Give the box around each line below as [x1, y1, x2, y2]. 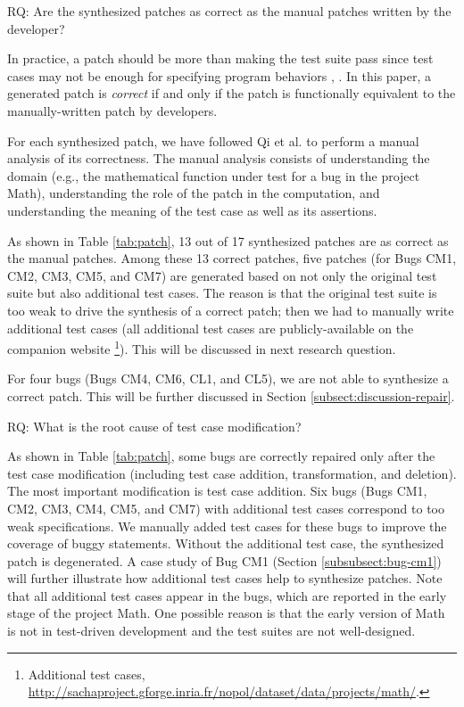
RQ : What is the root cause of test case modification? [7, 416, 302, 435]
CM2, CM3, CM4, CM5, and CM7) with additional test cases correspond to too [7, 498, 444, 517]
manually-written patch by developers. [7, 101, 218, 119]
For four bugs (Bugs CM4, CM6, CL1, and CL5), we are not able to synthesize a [7, 369, 449, 388]
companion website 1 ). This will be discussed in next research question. [7, 337, 396, 358]
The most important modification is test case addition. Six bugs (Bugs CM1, [7, 481, 427, 500]
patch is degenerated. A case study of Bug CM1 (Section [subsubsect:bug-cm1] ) [7, 551, 442, 570]
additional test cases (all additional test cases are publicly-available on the [7, 318, 414, 337]
